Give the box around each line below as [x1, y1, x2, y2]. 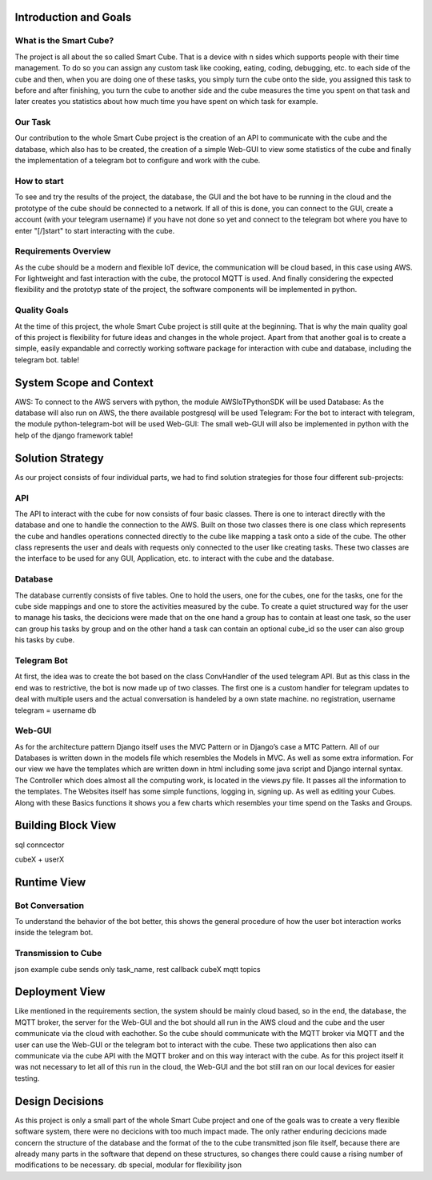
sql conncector [14, 840, 65, 850]
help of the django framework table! [14, 430, 134, 440]
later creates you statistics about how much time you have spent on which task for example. [14, 97, 318, 106]
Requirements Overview [14, 246, 111, 257]
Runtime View [14, 875, 86, 889]
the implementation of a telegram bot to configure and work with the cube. [14, 156, 261, 166]
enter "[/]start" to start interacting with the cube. [14, 226, 175, 235]
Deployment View [14, 985, 106, 999]
